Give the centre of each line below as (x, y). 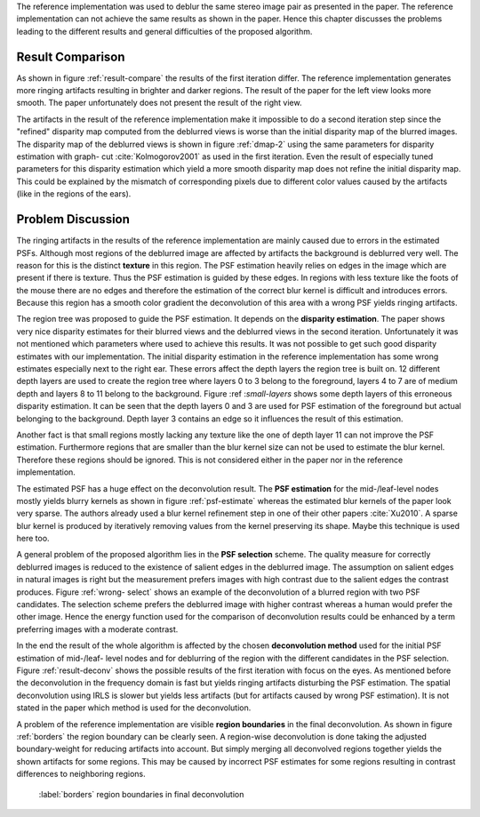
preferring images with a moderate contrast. (97, 629)
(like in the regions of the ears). (74, 194)
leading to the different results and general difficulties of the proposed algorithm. (164, 31)
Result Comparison (71, 56)
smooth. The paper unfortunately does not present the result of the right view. (159, 103)
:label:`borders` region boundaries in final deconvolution (141, 794)
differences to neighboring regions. (81, 774)
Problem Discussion (73, 219)
